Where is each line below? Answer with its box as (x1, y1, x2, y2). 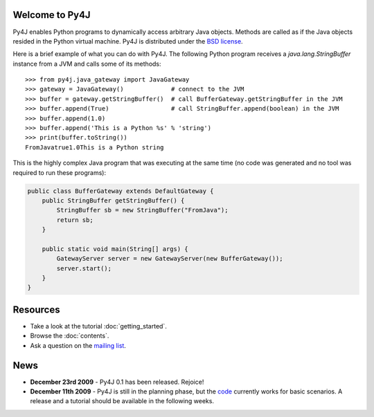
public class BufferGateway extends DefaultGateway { (27, 187, 214, 195)
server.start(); (56, 264, 112, 272)
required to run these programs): (12, 168, 107, 176)
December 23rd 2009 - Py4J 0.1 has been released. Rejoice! (30, 378, 204, 386)
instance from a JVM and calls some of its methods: (12, 59, 162, 68)
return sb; (56, 216, 93, 224)
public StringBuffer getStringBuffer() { (42, 196, 185, 204)
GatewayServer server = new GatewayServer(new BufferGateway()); (56, 254, 283, 263)
